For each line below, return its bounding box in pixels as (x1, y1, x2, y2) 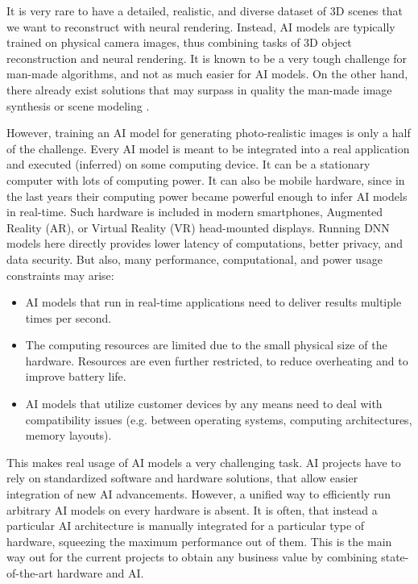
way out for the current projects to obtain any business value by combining (6, 549, 378, 565)
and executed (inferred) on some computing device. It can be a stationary (6, 156, 370, 173)
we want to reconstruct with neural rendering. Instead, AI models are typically (6, 18, 395, 35)
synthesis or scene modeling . (6, 97, 150, 114)
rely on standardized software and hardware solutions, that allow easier (6, 469, 358, 486)
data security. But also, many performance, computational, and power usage (6, 250, 383, 267)
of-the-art (6, 565, 53, 581)
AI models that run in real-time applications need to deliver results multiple (25, 294, 402, 311)
